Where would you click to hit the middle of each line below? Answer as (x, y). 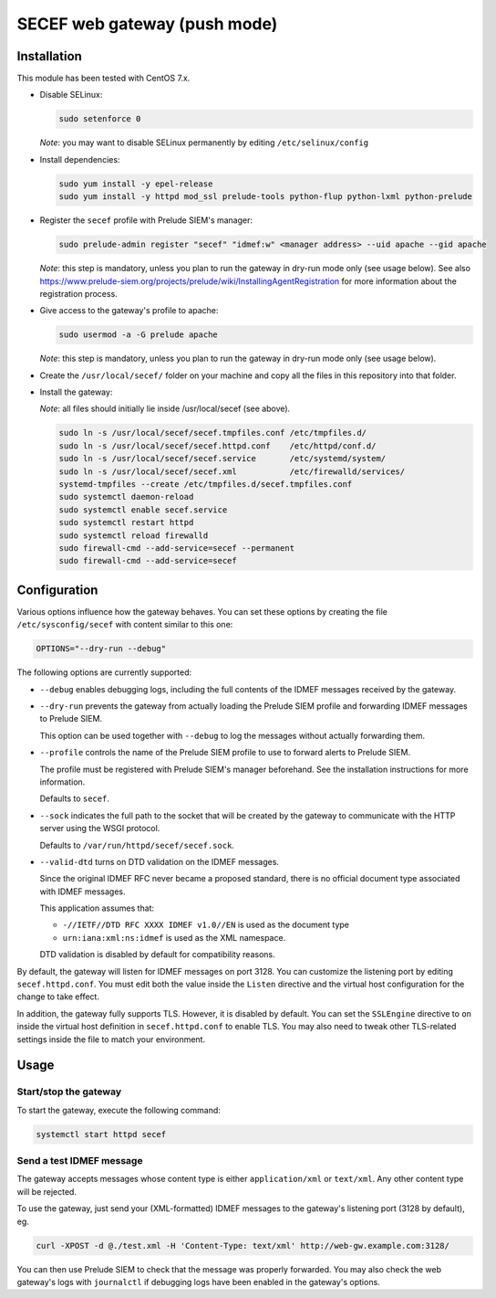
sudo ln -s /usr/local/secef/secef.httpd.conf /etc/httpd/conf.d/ (217, 446)
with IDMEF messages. (83, 892)
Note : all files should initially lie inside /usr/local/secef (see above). (165, 409)
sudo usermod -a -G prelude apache (138, 335)
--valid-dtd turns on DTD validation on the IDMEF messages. (160, 861)
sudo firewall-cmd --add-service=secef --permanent (177, 548)
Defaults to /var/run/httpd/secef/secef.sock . (137, 845)
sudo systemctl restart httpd (126, 522)
